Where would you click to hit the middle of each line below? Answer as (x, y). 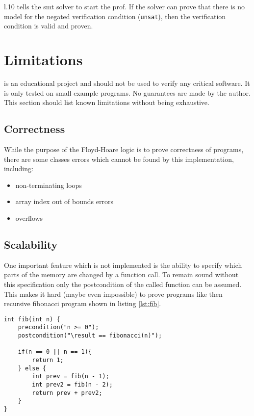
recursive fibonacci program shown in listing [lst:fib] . (83, 303)
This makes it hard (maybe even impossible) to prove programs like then (113, 294)
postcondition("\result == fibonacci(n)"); (90, 336)
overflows (29, 218)
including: (19, 169)
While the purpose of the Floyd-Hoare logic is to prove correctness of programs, (124, 149)
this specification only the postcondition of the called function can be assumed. (123, 284)
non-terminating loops (49, 185)
